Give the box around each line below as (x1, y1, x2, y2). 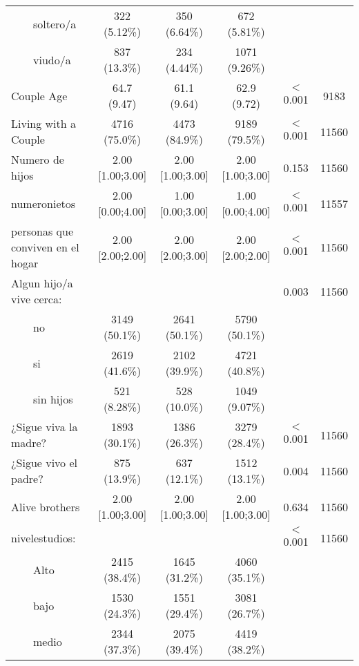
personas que (11, 223, 74, 239)
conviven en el (11, 239, 79, 255)
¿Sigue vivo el (11, 455, 78, 470)
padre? (11, 470, 43, 486)
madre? (11, 435, 47, 450)
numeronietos (11, 195, 76, 211)
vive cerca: (11, 291, 62, 307)
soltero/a (33, 15, 77, 32)
